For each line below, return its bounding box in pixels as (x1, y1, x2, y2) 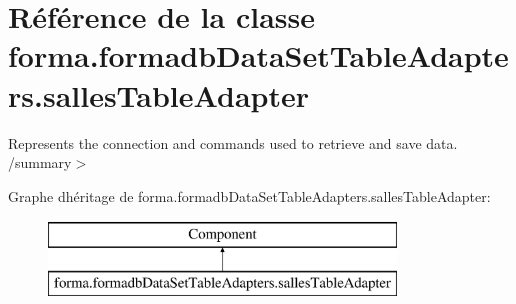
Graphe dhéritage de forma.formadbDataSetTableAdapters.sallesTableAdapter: (8, 185, 491, 206)
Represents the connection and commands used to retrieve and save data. (8, 132, 458, 153)
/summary (8, 152, 72, 173)
